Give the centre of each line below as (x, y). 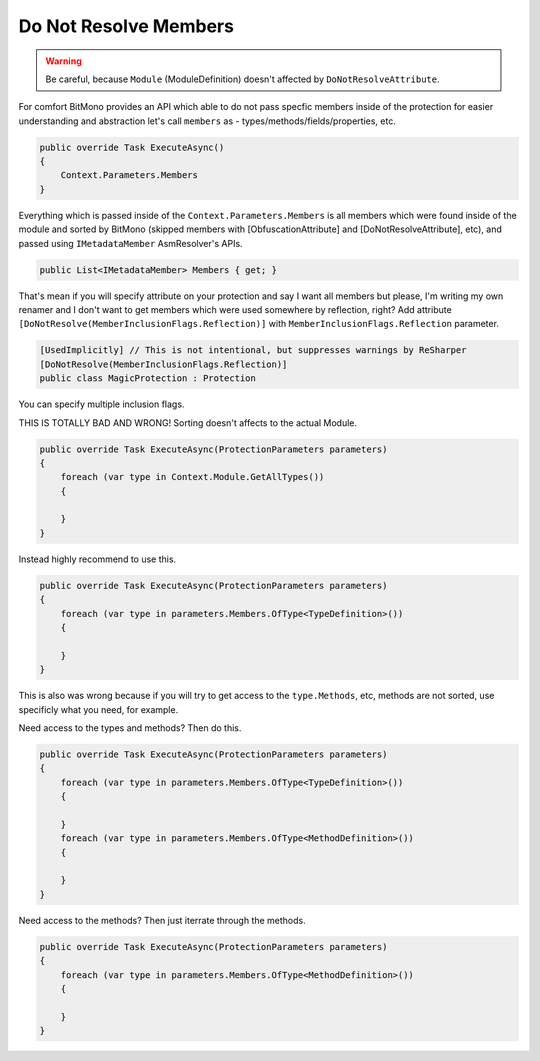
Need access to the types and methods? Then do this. (130, 727)
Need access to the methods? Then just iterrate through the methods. (162, 920)
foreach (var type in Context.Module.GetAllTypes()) (192, 477)
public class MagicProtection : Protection (148, 378)
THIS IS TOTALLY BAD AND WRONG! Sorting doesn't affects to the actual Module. (188, 422)
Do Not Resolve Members (126, 26)
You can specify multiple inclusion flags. (101, 404)
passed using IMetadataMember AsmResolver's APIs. (131, 243)
